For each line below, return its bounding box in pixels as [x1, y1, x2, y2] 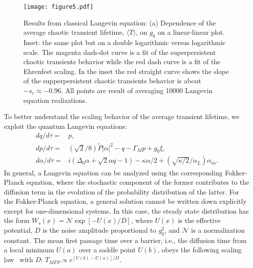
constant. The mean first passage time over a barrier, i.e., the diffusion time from [4, 235, 247, 245]
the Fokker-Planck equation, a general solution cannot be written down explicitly [4, 196, 247, 206]
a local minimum [4, 244, 54, 255]
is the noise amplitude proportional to [42, 225, 156, 235]
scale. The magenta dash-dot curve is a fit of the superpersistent [23, 47, 216, 57]
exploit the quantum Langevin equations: [4, 121, 127, 131]
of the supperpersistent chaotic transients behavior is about [23, 75, 201, 86]
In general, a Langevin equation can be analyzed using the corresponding [4, 167, 223, 177]
